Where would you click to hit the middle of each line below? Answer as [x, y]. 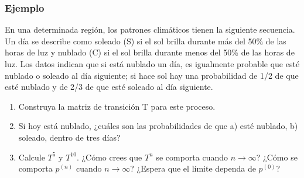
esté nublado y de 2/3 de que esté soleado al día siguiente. [109, 87]
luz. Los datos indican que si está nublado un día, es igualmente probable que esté [152, 64]
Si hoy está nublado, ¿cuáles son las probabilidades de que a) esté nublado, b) [158, 126]
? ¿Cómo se [277, 157]
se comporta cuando [192, 157]
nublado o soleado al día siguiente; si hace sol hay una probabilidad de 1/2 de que [152, 75]
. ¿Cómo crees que [109, 157]
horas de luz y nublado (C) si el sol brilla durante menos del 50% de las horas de [150, 52]
